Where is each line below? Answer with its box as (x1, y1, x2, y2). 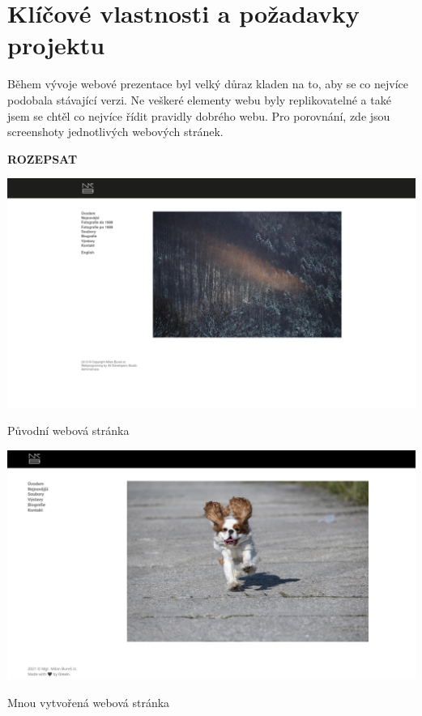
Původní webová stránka (7, 422, 130, 439)
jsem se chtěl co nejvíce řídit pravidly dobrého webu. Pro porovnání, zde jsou (7, 107, 390, 124)
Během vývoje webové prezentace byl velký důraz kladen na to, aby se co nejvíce (7, 75, 408, 92)
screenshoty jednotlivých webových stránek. (7, 123, 224, 140)
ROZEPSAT (7, 150, 78, 167)
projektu (7, 28, 105, 62)
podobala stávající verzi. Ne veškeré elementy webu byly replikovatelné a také (7, 91, 391, 108)
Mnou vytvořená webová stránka (7, 694, 170, 711)
